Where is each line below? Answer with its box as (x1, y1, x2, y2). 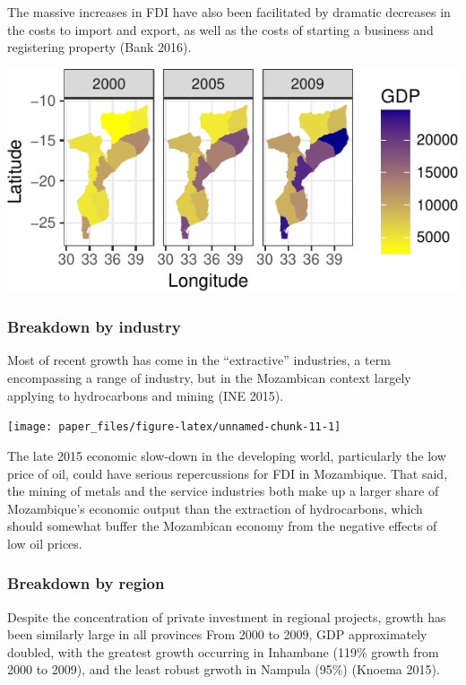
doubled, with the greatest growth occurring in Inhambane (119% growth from (7, 642, 439, 661)
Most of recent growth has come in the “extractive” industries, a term (7, 351, 391, 369)
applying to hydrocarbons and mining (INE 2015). (7, 386, 284, 404)
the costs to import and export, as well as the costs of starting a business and (7, 20, 434, 39)
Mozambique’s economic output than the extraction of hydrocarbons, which (7, 499, 423, 517)
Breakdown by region (7, 572, 165, 594)
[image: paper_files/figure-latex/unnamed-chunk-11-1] (7, 421, 341, 434)
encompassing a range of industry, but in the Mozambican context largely (7, 369, 411, 387)
